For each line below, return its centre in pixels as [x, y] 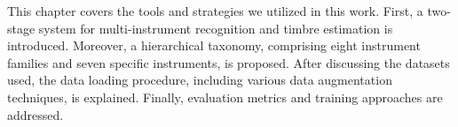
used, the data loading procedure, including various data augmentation [200, 80]
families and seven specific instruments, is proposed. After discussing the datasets [229, 62]
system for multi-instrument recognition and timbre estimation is [216, 28]
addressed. [36, 114]
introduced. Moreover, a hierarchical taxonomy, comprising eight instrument [214, 45]
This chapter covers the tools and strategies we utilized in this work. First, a [215, 11]
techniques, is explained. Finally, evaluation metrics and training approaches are [225, 97]
